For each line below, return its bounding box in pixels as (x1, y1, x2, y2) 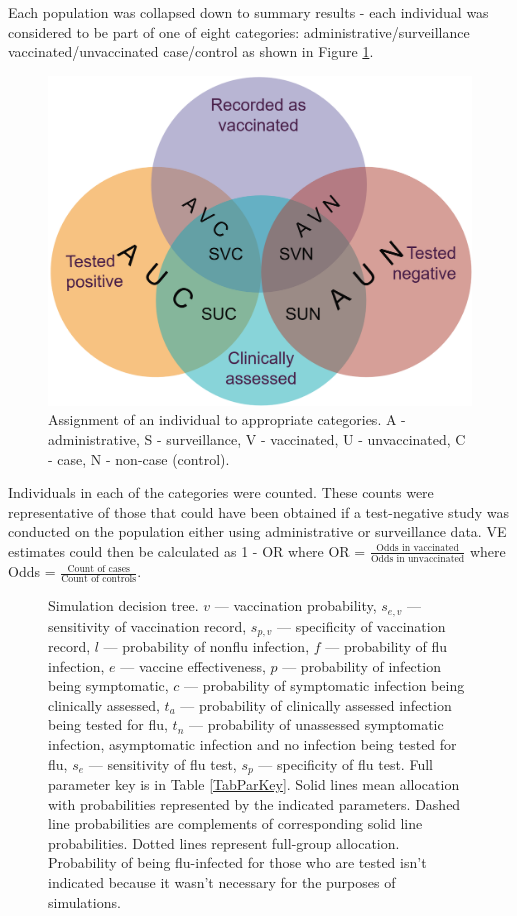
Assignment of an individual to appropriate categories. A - (48, 409, 406, 430)
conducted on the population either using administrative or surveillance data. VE (8, 521, 507, 542)
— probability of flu (325, 635, 448, 656)
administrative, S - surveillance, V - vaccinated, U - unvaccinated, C (48, 428, 466, 449)
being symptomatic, (48, 675, 169, 696)
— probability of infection (282, 655, 441, 676)
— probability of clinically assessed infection (180, 694, 452, 715)
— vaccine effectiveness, (120, 655, 266, 676)
